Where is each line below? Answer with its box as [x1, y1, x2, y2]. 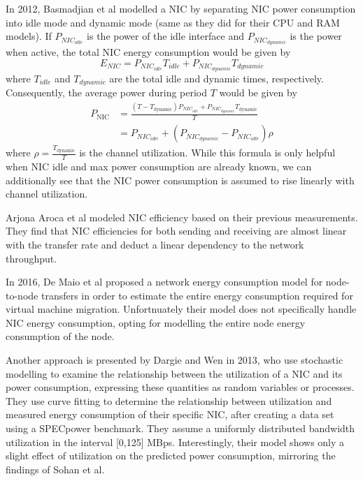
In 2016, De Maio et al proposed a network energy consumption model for [6, 274, 323, 289]
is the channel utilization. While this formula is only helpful [79, 145, 336, 160]
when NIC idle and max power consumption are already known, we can [6, 158, 312, 173]
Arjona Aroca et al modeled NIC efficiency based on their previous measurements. [6, 209, 358, 224]
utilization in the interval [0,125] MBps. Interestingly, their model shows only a [6, 434, 345, 449]
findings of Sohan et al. [6, 461, 105, 476]
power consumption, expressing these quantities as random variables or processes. [6, 380, 355, 394]
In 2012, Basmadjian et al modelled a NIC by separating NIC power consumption [6, 1, 356, 15]
